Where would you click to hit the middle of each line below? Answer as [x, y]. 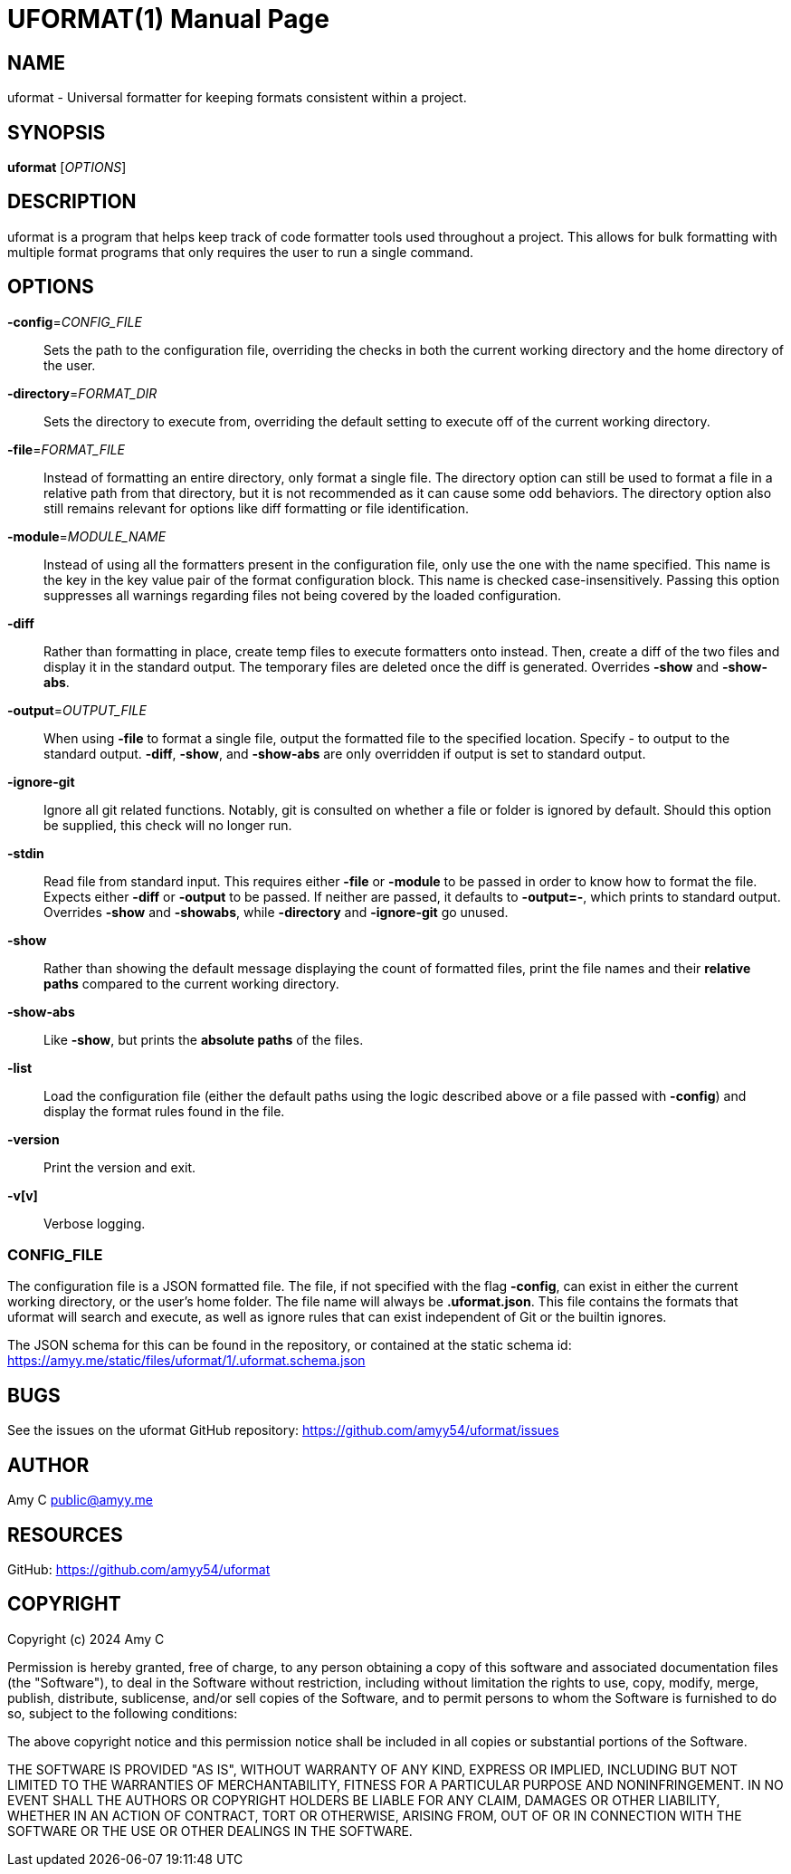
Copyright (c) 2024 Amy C [86, 1639]
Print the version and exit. [120, 1167]
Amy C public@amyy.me [80, 1500]
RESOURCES [65, 1535]
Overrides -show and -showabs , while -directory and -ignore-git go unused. [276, 912]
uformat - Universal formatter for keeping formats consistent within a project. [237, 98]
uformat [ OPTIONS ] [67, 167]
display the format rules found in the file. [164, 1111]
